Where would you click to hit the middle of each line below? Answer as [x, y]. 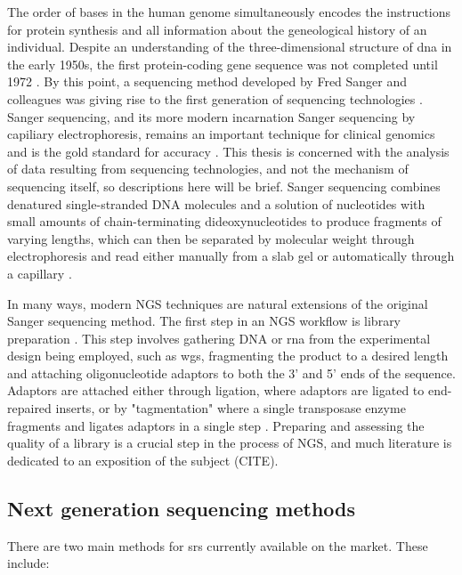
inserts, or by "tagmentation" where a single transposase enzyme [231, 408]
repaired [29, 408]
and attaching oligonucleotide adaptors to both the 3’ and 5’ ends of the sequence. [231, 373]
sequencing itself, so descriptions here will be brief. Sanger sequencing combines [224, 186]
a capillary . [40, 273]
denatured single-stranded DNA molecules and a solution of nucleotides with [216, 203]
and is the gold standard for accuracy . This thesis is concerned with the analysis [228, 151]
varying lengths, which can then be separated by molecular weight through [211, 238]
